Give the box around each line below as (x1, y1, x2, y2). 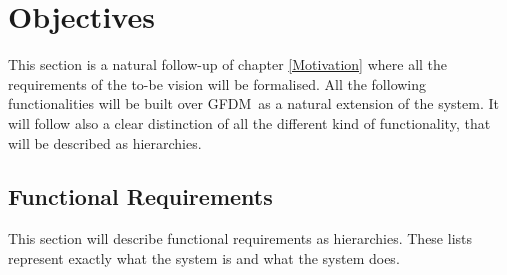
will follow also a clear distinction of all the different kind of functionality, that (8, 112, 491, 133)
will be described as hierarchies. (8, 132, 202, 153)
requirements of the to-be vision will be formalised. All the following (8, 73, 427, 94)
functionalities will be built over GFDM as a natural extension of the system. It (8, 93, 499, 114)
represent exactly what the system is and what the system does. (8, 247, 400, 268)
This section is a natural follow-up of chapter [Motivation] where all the (8, 54, 448, 75)
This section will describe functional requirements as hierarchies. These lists (8, 228, 473, 249)
